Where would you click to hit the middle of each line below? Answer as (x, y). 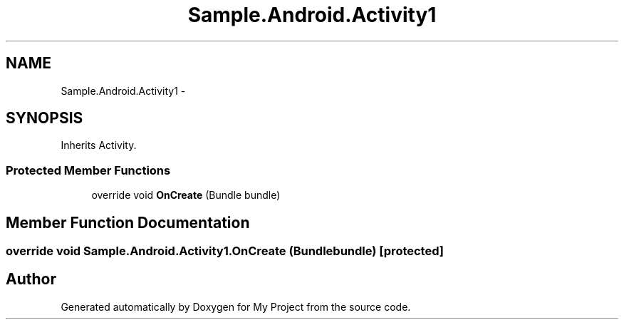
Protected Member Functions (88, 170)
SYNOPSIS (45, 118)
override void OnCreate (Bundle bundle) (186, 195)
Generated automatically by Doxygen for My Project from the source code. (236, 306)
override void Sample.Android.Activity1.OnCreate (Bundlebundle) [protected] (225, 251)
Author (31, 279)
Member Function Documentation (128, 222)
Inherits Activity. (99, 145)
